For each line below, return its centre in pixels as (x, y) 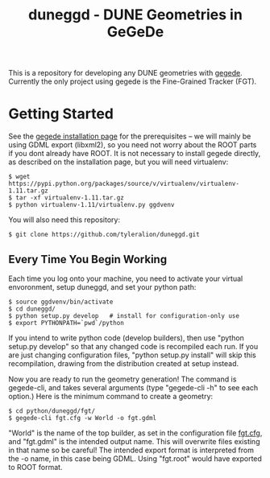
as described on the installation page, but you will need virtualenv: (118, 162)
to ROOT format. (35, 467)
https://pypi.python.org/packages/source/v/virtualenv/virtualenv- (124, 184)
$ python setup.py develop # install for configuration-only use (124, 315)
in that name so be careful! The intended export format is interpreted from (131, 450)
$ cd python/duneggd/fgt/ (52, 411)
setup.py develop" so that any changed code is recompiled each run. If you (133, 346)
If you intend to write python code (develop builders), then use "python (126, 338)
